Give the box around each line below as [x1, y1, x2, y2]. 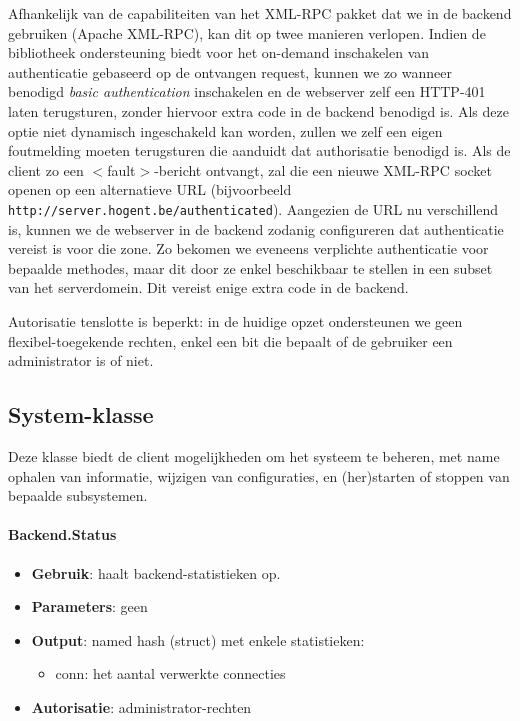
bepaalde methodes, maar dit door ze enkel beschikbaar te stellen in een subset [8, 257, 493, 278]
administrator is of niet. [8, 350, 154, 371]
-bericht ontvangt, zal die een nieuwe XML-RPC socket [154, 159, 493, 180]
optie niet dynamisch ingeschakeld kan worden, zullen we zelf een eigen [8, 120, 443, 141]
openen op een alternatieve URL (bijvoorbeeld [8, 179, 292, 200]
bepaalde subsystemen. [8, 485, 148, 506]
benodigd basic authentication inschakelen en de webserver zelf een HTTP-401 [8, 81, 486, 102]
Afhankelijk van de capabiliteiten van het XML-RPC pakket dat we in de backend [8, 3, 512, 23]
